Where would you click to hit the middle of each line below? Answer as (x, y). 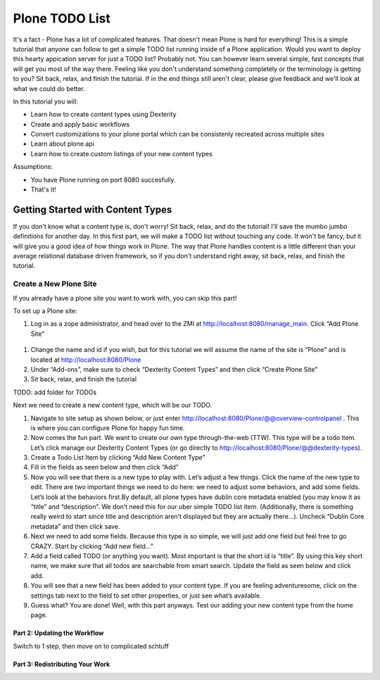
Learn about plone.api (63, 144)
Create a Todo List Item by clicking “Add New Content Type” (118, 458)
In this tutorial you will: (46, 101)
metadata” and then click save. (75, 526)
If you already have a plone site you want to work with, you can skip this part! (125, 298)
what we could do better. (49, 89)
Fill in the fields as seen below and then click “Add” (104, 467)
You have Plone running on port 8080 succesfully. (103, 180)
